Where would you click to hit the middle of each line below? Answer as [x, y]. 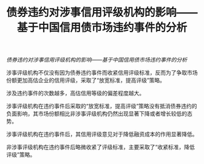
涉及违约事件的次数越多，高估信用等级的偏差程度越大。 [75, 93]
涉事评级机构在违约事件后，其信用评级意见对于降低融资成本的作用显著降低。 [102, 134]
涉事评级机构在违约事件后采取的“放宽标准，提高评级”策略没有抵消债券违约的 [102, 106]
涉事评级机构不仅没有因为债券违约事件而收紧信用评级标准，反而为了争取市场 [102, 73]
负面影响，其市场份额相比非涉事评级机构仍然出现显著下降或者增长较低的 [97, 114]
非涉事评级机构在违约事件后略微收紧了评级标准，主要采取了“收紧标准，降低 [101, 147]
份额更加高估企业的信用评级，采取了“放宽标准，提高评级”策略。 [86, 80]
